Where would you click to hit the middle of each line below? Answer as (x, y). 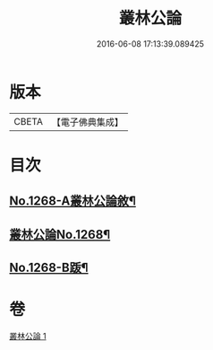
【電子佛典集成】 (87, 122)
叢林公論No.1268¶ (60, 234)
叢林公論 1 (28, 336)
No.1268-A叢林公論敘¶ (72, 201)
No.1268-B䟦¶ (49, 268)
